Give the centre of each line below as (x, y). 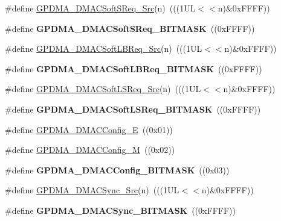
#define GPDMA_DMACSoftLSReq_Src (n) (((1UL (103, 89)
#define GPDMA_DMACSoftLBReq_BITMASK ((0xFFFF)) (134, 68)
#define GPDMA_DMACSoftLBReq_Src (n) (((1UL (104, 48)
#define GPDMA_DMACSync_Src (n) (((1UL (92, 190)
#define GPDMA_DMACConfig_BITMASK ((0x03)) (117, 170)
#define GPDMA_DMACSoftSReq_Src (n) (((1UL (100, 8)
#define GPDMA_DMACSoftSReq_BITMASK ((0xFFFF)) (130, 28)
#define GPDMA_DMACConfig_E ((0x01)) (89, 129)
